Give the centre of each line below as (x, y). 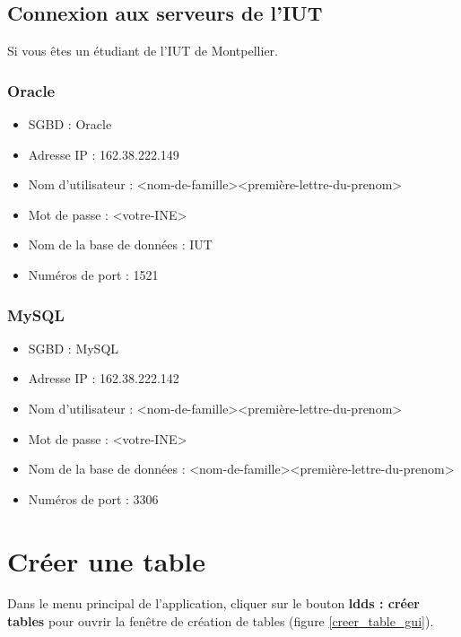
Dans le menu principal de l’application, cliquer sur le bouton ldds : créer (213, 603)
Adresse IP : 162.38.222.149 (104, 154)
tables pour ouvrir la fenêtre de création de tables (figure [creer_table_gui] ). (221, 621)
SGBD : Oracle (70, 124)
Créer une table (107, 560)
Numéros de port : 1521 (93, 274)
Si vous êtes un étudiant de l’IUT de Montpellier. (143, 51)
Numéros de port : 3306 (93, 498)
